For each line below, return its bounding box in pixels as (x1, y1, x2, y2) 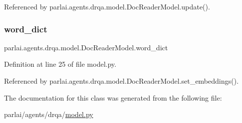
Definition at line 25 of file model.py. (4, 59, 117, 69)
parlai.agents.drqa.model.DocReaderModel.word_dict (4, 42, 168, 52)
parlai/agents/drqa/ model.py (4, 109, 93, 120)
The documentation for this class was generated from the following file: (4, 92, 222, 103)
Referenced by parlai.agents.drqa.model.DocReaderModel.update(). (4, 1, 210, 11)
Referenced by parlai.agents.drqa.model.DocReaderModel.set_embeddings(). (4, 76, 239, 86)
